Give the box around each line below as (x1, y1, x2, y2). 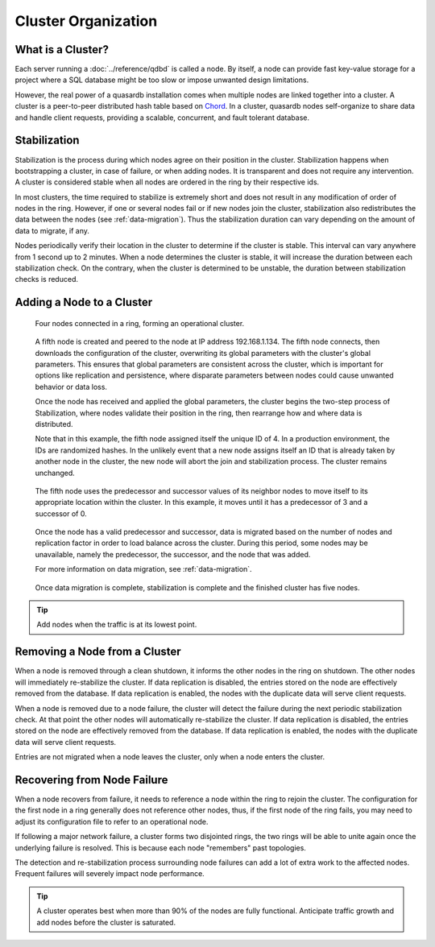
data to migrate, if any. (14, 225, 90, 235)
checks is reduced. (14, 275, 78, 284)
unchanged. (35, 468, 76, 478)
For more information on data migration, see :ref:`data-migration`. (35, 564, 253, 574)
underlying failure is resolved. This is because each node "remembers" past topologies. (14, 842, 306, 853)
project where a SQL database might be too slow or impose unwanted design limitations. (14, 75, 309, 85)
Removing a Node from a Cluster (14, 645, 181, 659)
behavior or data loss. (35, 382, 108, 391)
